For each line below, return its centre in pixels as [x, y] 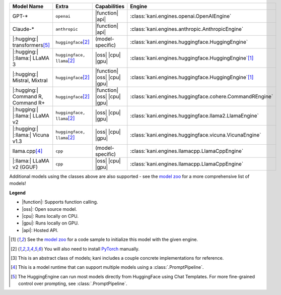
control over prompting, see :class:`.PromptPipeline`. [73, 284]
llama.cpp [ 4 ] [27, 151]
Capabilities [110, 6]
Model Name [28, 6]
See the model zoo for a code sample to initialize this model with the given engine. [113, 240]
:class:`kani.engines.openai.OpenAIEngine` [181, 16]
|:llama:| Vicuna [31, 135]
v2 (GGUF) [25, 167]
